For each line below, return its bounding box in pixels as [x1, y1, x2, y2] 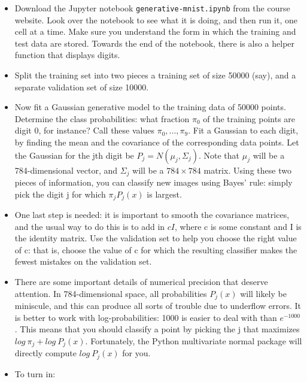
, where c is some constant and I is [174, 220, 302, 232]
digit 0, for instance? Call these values [14, 124, 154, 137]
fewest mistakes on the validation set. [14, 255, 152, 268]
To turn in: [14, 367, 56, 380]
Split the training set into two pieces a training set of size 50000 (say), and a [14, 69, 296, 81]
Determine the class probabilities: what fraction [14, 112, 190, 125]
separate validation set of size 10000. [14, 80, 149, 93]
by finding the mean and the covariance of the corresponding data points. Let [14, 136, 299, 148]
